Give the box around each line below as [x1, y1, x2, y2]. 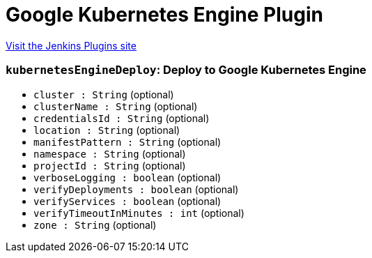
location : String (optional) [33, 123, 180, 136]
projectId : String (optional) [33, 159, 186, 172]
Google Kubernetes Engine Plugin [6, 3, 323, 26]
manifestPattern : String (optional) [33, 135, 222, 148]
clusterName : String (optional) [33, 100, 198, 112]
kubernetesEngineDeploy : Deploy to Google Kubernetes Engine [6, 63, 366, 77]
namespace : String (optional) [33, 147, 186, 160]
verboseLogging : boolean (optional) [33, 171, 222, 183]
